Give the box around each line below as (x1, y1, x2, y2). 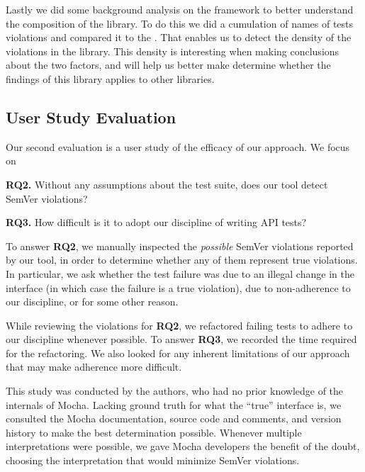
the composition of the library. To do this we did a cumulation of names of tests (6, 16, 354, 30)
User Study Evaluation (6, 106, 176, 128)
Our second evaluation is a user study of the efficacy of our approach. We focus (6, 139, 350, 154)
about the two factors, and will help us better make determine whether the (6, 57, 331, 72)
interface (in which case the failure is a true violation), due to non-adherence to (6, 280, 351, 295)
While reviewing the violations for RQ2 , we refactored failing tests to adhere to (6, 318, 353, 332)
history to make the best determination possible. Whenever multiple (6, 425, 302, 439)
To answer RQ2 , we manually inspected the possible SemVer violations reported (6, 238, 354, 253)
